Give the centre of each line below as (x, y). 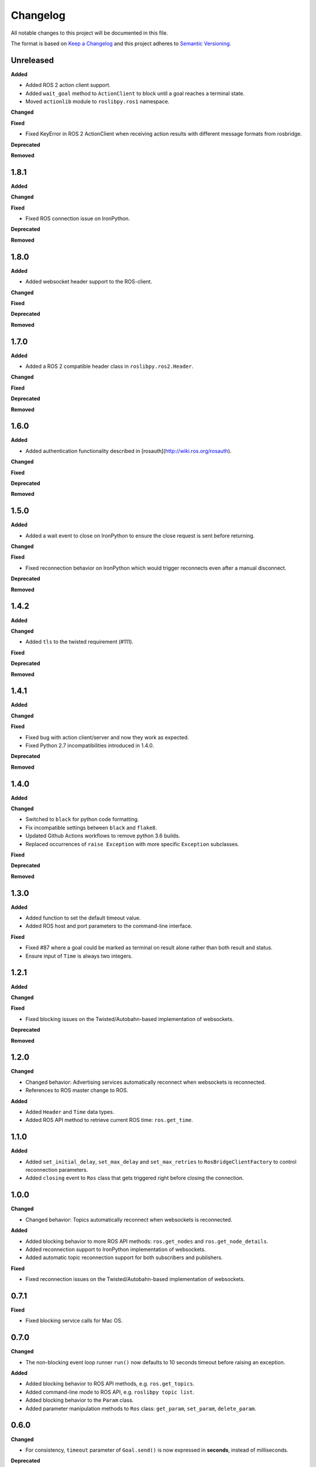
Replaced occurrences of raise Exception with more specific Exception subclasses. (132, 844)
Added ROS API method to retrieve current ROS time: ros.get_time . (109, 1120)
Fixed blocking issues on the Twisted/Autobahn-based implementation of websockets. (130, 1019)
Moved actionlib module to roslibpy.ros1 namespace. (97, 102)
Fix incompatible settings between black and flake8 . (91, 827)
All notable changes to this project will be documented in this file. (90, 33)
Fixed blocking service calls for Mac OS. (74, 1321)
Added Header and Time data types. (70, 1111)
